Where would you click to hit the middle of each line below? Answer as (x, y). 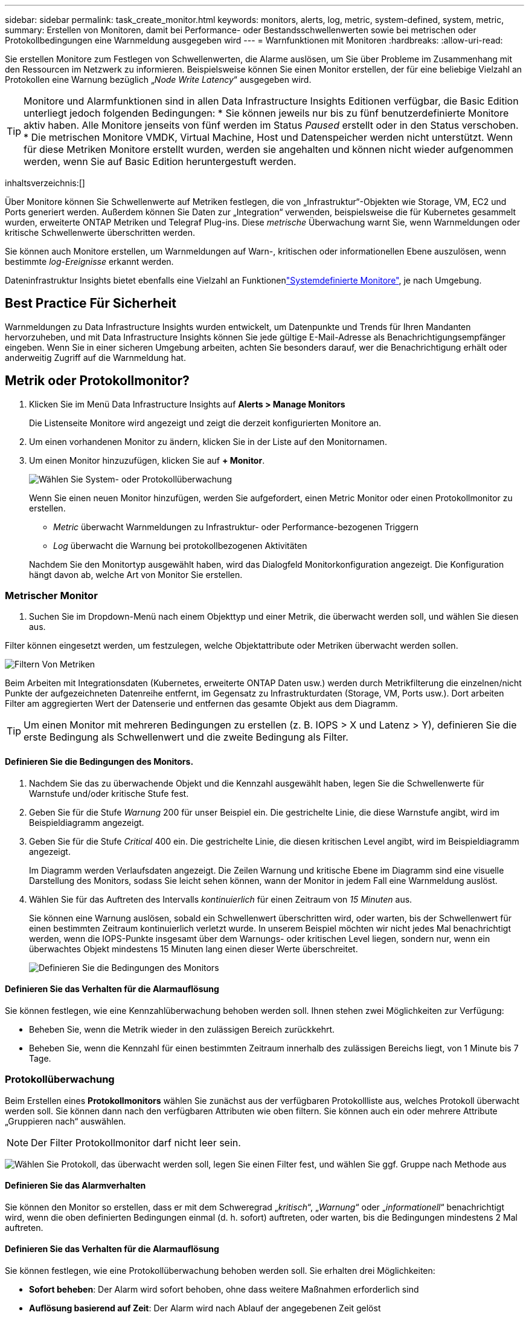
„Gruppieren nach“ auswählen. (66, 1121)
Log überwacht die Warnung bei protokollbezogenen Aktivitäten (180, 545)
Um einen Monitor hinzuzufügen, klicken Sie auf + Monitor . (147, 460)
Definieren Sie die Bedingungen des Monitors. (99, 762)
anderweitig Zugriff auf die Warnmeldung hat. (95, 357)
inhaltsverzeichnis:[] (45, 183)
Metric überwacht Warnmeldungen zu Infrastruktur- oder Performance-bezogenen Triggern (236, 527)
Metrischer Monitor (51, 596)
